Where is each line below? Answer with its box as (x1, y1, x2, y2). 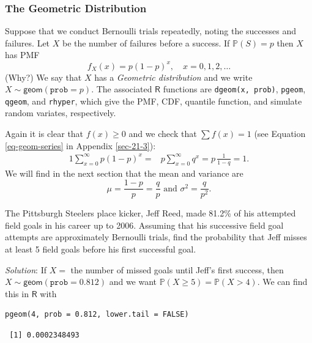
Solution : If (5, 263, 46, 276)
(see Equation (254, 127, 306, 139)
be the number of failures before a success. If (62, 36, 230, 49)
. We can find (257, 275, 308, 288)
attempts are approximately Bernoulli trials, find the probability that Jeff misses (5, 231, 307, 243)
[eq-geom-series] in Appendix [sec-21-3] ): (5, 139, 156, 152)
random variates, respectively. (5, 106, 116, 119)
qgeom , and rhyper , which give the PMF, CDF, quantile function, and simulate (5, 94, 302, 107)
